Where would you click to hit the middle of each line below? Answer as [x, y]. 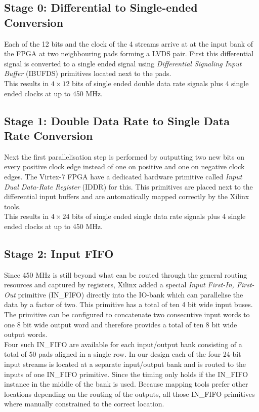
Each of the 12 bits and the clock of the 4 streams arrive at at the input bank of [129, 43]
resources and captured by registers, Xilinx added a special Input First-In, [119, 285]
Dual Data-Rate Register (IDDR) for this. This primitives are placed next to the [128, 186]
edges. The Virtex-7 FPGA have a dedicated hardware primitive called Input [123, 176]
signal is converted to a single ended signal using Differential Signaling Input [123, 63]
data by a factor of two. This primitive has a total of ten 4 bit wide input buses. [128, 304]
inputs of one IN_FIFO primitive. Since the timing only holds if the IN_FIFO [126, 374]
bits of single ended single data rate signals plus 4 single [159, 216]
